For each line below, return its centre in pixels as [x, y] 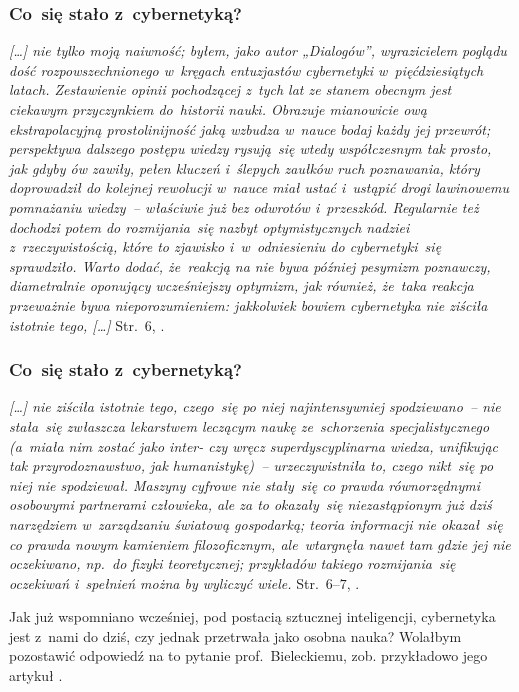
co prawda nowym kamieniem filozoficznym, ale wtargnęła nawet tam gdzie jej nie [260, 543]
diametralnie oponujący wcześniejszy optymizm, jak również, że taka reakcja [241, 285]
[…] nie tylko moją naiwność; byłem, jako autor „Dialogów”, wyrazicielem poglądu [258, 50]
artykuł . [36, 675]
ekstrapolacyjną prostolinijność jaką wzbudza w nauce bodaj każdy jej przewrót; [250, 128]
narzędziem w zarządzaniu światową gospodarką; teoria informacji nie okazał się [256, 523]
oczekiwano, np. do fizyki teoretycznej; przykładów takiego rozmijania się [232, 563]
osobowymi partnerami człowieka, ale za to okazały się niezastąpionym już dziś [250, 504]
